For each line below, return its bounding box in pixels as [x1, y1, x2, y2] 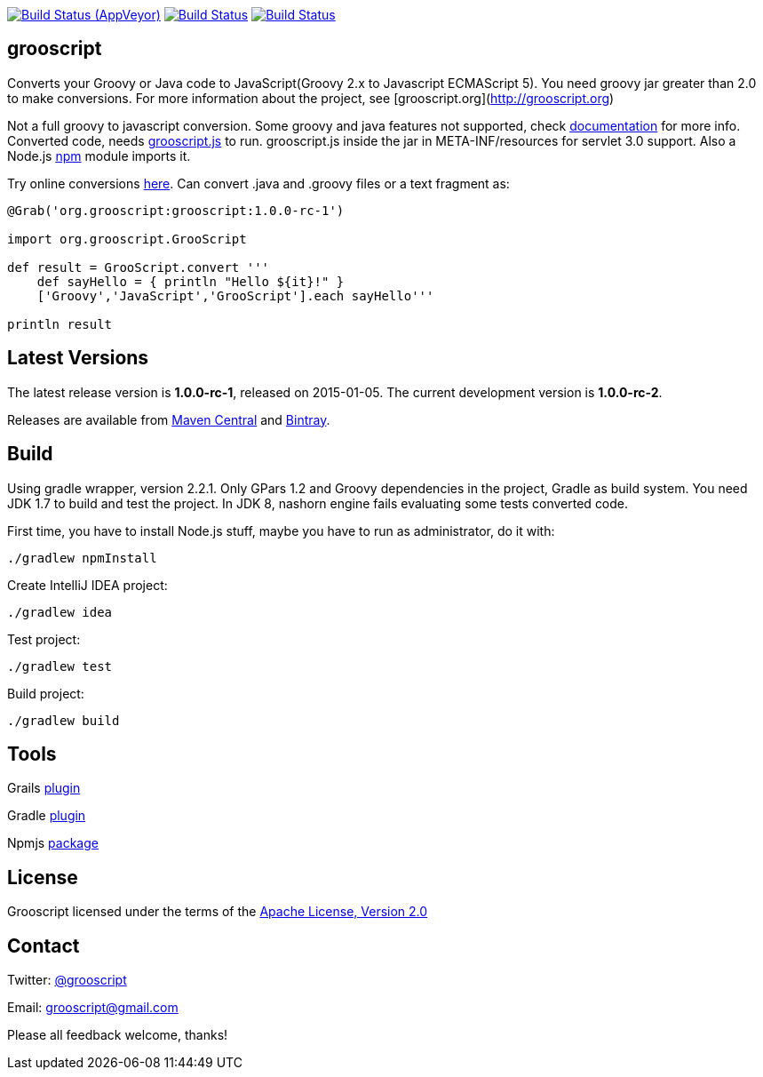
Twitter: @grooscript [7, 972, 127, 988]
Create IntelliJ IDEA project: [7, 577, 168, 593]
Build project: [7, 685, 84, 701]
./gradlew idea [7, 604, 113, 619]
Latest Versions [7, 347, 149, 370]
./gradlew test [7, 658, 113, 674]
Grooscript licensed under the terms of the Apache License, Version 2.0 [7, 904, 428, 920]
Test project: [7, 631, 81, 647]
